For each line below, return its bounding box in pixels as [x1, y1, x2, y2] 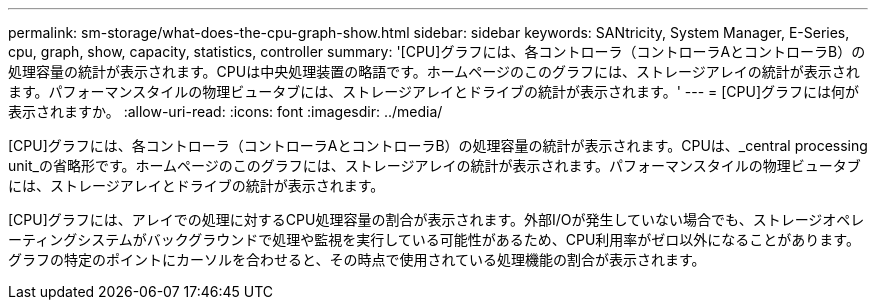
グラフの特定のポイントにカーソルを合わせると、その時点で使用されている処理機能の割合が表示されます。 [8, 251, 706, 268]
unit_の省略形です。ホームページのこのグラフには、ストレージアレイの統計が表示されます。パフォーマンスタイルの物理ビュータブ [8, 157, 861, 174]
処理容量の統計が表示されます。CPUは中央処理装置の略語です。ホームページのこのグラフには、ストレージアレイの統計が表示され [8, 63, 860, 80]
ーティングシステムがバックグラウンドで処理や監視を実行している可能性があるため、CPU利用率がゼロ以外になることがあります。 [8, 231, 860, 248]
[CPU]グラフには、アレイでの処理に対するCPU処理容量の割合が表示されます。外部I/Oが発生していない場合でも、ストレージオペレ [8, 211, 865, 228]
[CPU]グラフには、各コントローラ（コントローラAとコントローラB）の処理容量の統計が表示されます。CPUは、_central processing [8, 137, 868, 154]
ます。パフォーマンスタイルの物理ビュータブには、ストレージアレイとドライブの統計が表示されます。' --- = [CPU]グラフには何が [8, 83, 860, 100]
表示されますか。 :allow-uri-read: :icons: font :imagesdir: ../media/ [8, 103, 443, 120]
